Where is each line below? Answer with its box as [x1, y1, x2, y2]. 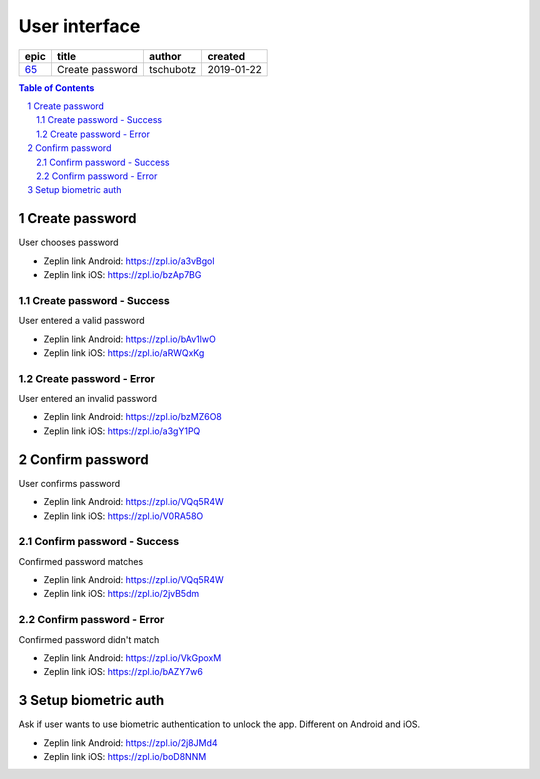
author [148, 49, 182, 63]
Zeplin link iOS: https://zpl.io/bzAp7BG [43, 268, 202, 280]
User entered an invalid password [18, 393, 157, 405]
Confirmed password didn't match [18, 633, 160, 645]
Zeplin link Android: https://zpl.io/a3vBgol [43, 255, 215, 267]
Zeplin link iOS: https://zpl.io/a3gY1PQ [43, 425, 201, 437]
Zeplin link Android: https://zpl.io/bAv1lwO [43, 333, 217, 345]
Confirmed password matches [18, 555, 144, 567]
